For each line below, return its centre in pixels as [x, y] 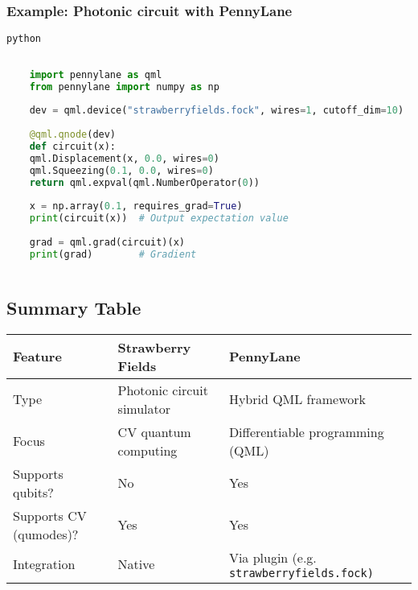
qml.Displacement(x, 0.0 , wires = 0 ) [124, 158]
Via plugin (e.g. [273, 557]
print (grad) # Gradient [113, 254]
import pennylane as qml [96, 74]
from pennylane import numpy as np [124, 87]
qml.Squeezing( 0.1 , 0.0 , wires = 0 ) [121, 170]
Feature [37, 357]
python [24, 39]
